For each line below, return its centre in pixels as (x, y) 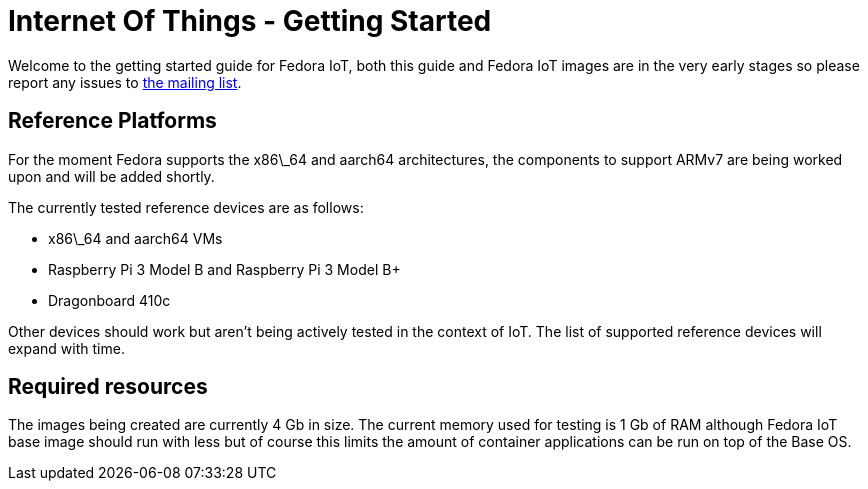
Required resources (108, 387)
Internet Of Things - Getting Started (250, 21)
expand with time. (66, 348)
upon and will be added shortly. (111, 176)
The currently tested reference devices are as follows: (186, 207)
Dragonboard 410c (109, 300)
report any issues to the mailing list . (125, 82)
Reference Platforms (112, 121)
